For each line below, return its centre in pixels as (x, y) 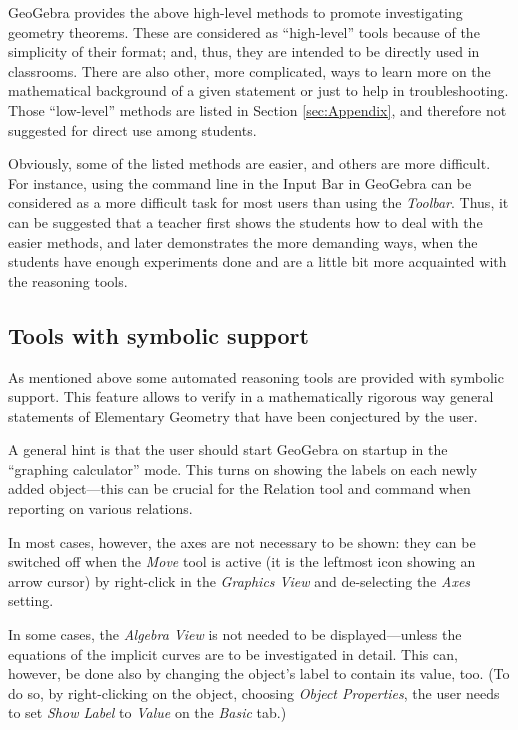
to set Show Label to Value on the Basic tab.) (147, 712)
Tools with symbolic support (158, 334)
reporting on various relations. (100, 508)
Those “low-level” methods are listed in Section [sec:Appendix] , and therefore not (257, 109)
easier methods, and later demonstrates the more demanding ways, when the (243, 241)
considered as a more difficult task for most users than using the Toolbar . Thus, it (258, 202)
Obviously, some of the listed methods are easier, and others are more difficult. (249, 163)
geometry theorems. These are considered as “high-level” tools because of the (244, 31)
